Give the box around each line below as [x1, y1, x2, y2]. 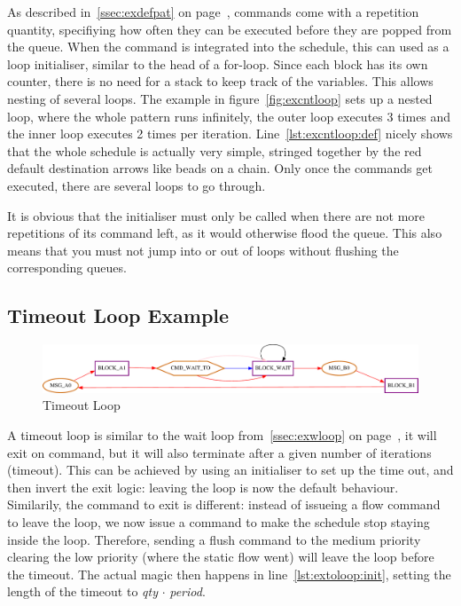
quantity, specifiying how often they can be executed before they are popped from [7, 20, 452, 38]
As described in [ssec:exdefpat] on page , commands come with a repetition [7, 3, 419, 20]
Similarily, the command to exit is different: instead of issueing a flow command [7, 495, 441, 514]
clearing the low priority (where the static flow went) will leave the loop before [7, 547, 434, 566]
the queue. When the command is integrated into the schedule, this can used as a [7, 37, 449, 56]
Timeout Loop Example [7, 302, 230, 329]
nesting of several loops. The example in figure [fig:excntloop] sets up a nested [7, 89, 433, 107]
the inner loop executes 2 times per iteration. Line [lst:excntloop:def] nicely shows [7, 124, 453, 143]
